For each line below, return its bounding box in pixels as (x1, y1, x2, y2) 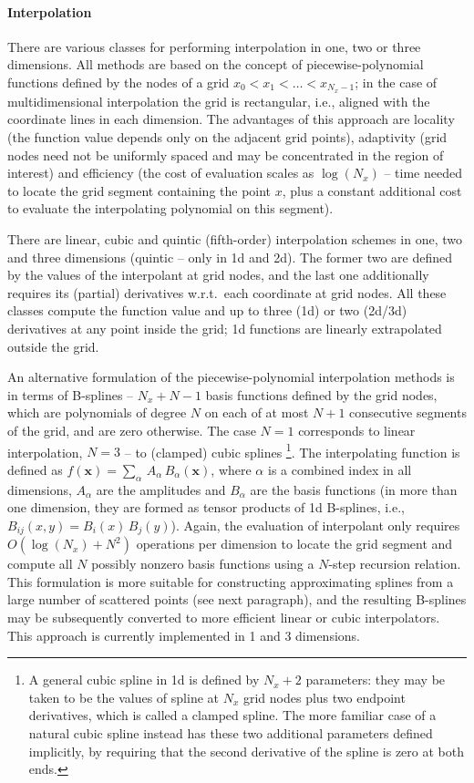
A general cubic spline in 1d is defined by (28, 670, 260, 689)
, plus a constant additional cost (282, 180, 462, 200)
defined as (7, 459, 63, 479)
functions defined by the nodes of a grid (7, 72, 230, 91)
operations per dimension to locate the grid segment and (136, 534, 453, 553)
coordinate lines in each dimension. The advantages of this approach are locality (7, 109, 455, 129)
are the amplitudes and (96, 479, 226, 499)
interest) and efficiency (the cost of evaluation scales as (7, 163, 314, 182)
